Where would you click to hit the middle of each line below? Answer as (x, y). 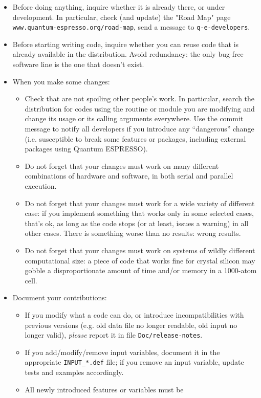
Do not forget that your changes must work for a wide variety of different (140, 203)
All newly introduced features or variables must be (104, 389)
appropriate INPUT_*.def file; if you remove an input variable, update (134, 362)
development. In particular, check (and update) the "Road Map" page (122, 17)
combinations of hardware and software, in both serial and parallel (129, 176)
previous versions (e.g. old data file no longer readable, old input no (131, 325)
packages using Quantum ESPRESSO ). (86, 149)
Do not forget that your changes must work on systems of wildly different (140, 250)
